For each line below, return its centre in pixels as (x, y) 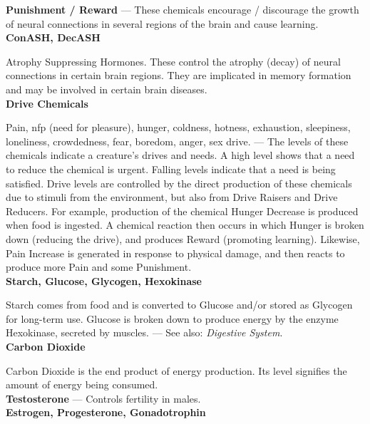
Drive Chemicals (47, 103)
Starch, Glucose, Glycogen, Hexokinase (104, 280)
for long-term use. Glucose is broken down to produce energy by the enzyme (172, 318)
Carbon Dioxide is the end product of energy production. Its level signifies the (176, 370)
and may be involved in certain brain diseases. (107, 89)
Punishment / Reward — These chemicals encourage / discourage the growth (183, 9)
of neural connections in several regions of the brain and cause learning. (162, 23)
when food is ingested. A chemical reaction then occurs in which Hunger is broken (185, 225)
